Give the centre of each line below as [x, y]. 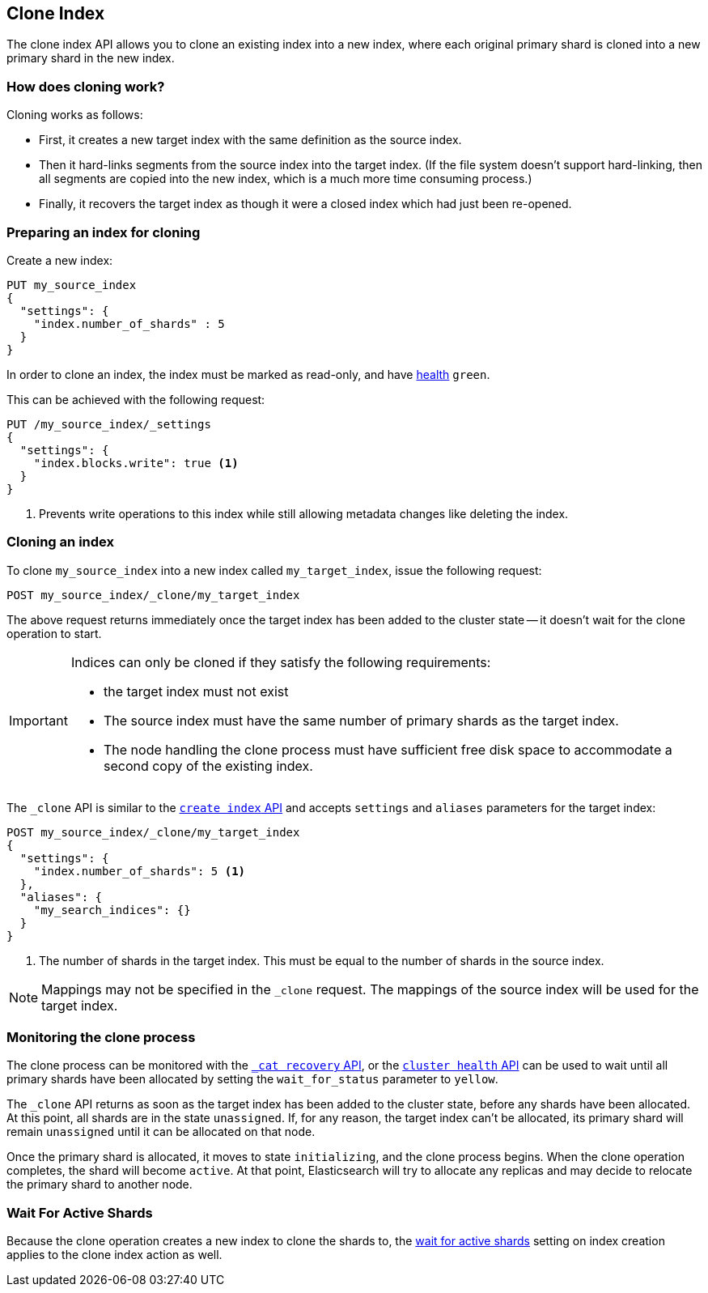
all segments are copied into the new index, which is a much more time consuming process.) [286, 179]
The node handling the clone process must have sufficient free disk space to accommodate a [388, 749]
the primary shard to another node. [100, 1185]
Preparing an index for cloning [104, 232]
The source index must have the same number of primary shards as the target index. [361, 720]
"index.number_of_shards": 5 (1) [140, 871]
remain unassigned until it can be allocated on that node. [161, 1132]
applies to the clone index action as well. [114, 1255]
